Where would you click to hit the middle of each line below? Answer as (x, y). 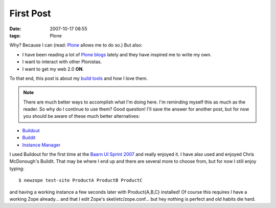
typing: (17, 169)
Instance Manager (41, 145)
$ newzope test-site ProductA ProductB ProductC (80, 180)
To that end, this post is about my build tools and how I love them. (78, 78)
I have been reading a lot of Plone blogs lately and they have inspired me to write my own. (117, 54)
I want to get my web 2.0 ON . (53, 69)
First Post (30, 13)
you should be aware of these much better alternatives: (82, 116)
